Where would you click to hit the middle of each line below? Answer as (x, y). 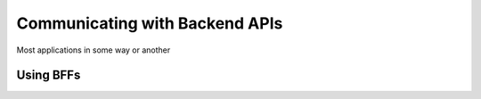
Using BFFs (49, 75)
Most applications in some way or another (94, 50)
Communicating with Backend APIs (150, 23)
